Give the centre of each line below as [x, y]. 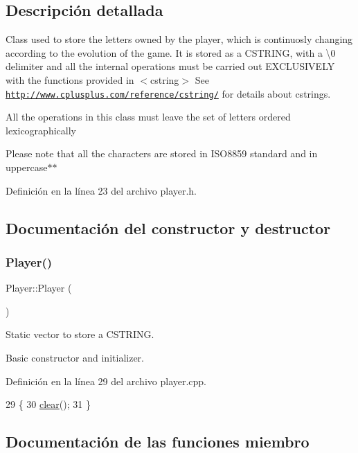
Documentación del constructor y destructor [168, 228]
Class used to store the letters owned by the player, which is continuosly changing [179, 39]
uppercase [27, 167]
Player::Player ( [39, 288]
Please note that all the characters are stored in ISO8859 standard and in [162, 153]
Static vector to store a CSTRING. [80, 334]
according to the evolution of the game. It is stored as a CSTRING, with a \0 [171, 52]
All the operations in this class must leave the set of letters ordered [148, 117]
